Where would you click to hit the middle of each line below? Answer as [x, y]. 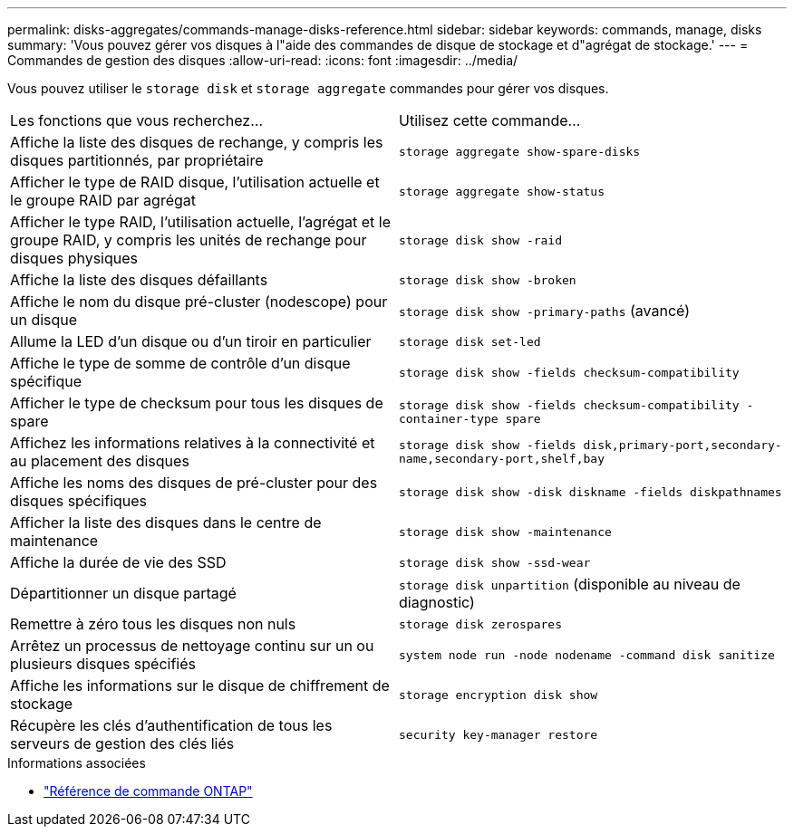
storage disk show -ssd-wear [495, 562]
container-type [449, 419]
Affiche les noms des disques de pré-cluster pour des [194, 483]
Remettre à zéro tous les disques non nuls [153, 624]
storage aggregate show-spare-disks [520, 151]
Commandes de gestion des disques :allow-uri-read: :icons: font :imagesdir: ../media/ [263, 60]
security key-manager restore [499, 734]
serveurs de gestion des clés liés [122, 743]
